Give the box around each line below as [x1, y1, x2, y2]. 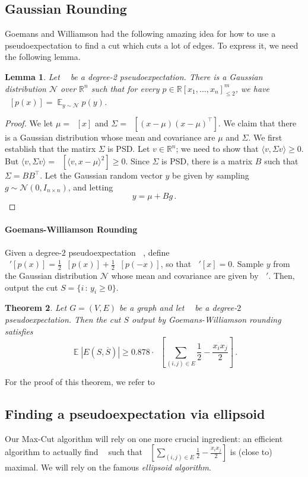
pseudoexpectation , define [68, 246, 170, 258]
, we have [235, 82, 270, 94]
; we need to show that [176, 142, 259, 155]
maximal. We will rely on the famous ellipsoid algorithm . [5, 461, 211, 473]
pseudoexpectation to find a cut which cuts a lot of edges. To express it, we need [5, 39, 299, 51]
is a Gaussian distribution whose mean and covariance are [5, 131, 215, 143]
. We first [248, 131, 282, 143]
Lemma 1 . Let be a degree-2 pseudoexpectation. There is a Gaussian [5, 70, 263, 82]
